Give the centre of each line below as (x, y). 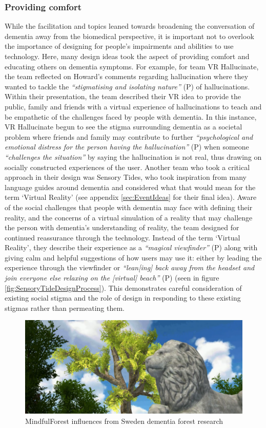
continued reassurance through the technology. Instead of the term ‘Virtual (122, 237)
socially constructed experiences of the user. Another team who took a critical (127, 167)
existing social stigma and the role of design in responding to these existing (123, 298)
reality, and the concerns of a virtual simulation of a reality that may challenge (129, 217)
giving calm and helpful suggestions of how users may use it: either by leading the (133, 257)
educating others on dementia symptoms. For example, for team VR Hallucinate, (132, 66)
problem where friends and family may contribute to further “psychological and (129, 136)
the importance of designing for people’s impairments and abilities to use (119, 46)
